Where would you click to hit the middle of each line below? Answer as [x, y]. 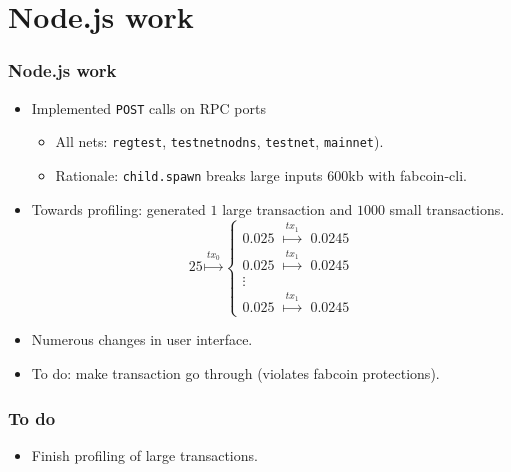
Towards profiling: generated [118, 208]
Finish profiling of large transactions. [144, 454]
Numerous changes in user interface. [142, 339]
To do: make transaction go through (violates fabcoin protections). [235, 372]
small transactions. [447, 208]
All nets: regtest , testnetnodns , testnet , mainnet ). [219, 141]
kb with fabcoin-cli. [407, 174]
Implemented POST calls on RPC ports [148, 107]
